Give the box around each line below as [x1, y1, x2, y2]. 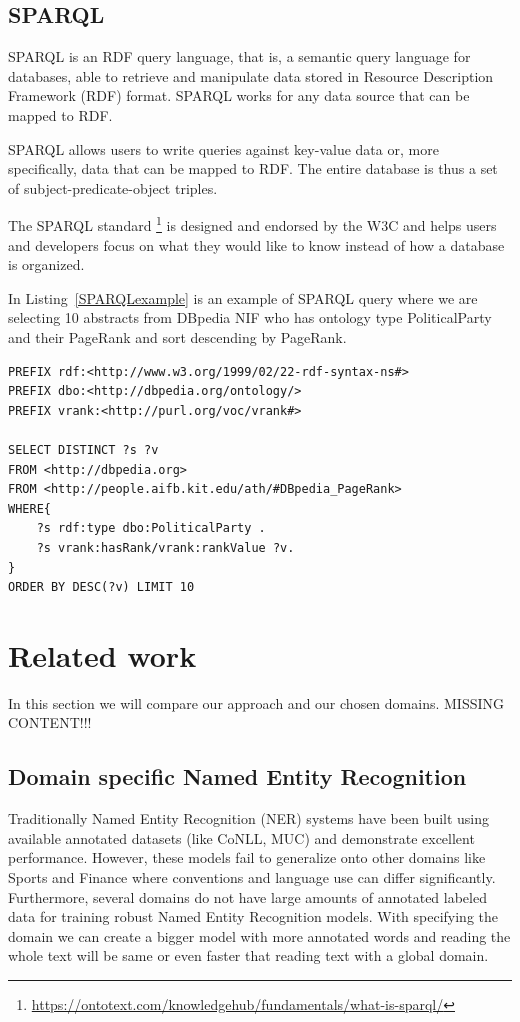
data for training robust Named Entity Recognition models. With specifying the [8, 906, 499, 927]
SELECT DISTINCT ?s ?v [8, 442, 159, 457]
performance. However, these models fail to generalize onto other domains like [8, 847, 486, 868]
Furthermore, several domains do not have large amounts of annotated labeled [8, 886, 487, 907]
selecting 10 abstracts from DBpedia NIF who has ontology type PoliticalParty [8, 307, 492, 328]
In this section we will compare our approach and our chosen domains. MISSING [8, 692, 505, 713]
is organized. [8, 254, 85, 275]
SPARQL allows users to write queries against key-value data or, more [8, 138, 439, 159]
